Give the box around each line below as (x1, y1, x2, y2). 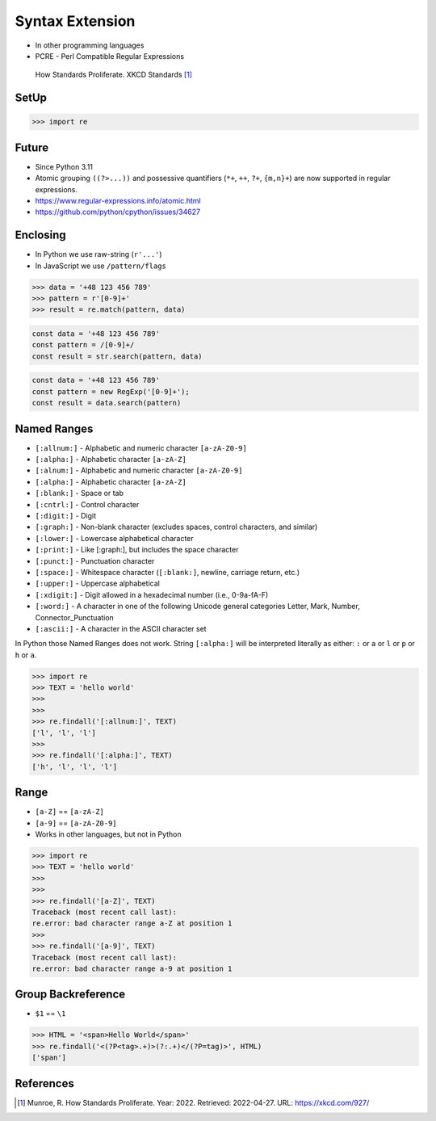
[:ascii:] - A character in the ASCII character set (35, 623, 207, 633)
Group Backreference (15, 988, 126, 1001)
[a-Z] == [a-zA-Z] (35, 807, 104, 817)
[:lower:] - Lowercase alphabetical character (35, 533, 194, 543)
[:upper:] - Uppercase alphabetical (35, 578, 161, 589)
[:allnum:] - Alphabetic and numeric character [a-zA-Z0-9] (35, 443, 248, 452)
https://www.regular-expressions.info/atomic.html (35, 196, 201, 205)
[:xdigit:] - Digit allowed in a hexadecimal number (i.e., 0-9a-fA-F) (35, 590, 269, 599)
